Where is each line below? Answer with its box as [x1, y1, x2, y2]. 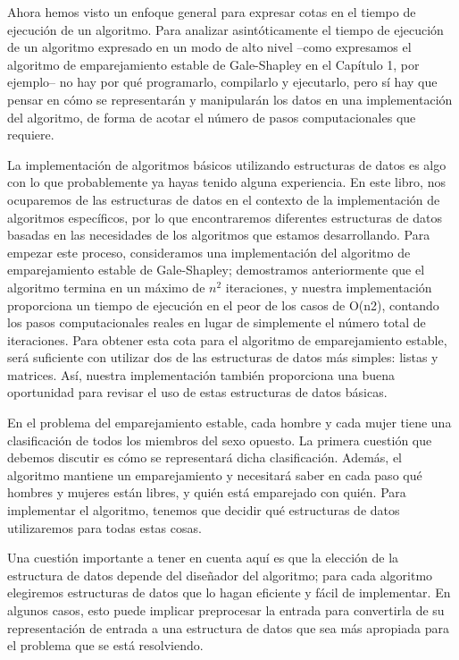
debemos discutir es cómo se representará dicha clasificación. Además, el [7, 448, 403, 467]
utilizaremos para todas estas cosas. [7, 518, 202, 537]
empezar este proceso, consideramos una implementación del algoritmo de [7, 242, 411, 261]
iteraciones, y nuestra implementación [225, 277, 432, 296]
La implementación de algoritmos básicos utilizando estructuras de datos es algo [7, 155, 446, 173]
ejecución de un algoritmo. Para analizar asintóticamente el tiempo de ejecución [7, 20, 444, 38]
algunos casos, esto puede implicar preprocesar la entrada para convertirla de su [7, 601, 445, 619]
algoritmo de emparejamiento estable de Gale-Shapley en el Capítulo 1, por [7, 55, 420, 73]
